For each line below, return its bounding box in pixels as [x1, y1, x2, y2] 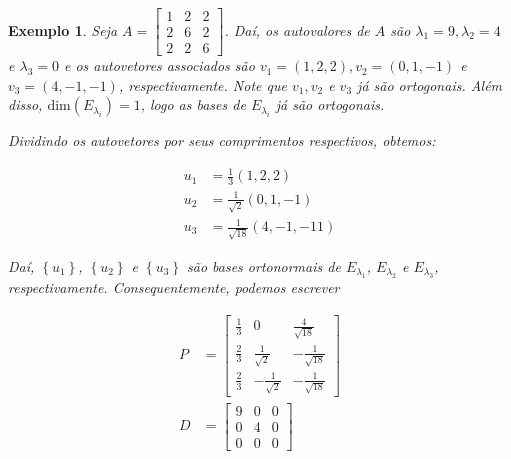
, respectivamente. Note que [118, 74, 287, 95]
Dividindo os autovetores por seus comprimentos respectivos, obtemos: [8, 130, 436, 151]
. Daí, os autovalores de [224, 19, 370, 40]
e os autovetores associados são [63, 55, 255, 76]
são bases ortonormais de [186, 255, 341, 276]
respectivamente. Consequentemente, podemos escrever [8, 277, 340, 298]
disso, [8, 94, 43, 115]
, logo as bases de [140, 94, 246, 115]
